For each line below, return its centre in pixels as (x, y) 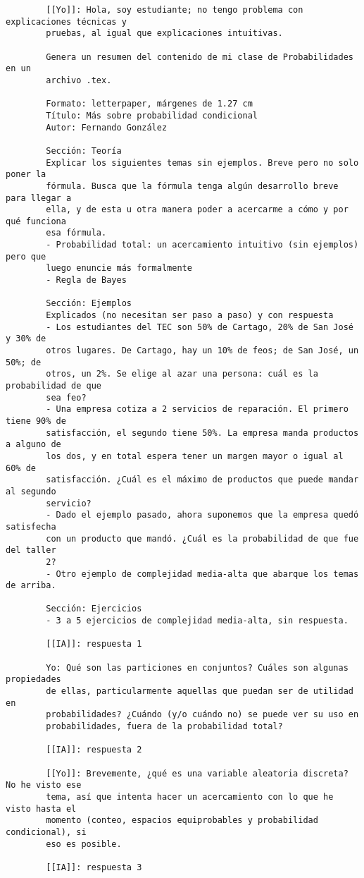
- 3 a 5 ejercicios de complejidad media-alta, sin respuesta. (197, 621)
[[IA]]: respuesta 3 (94, 867)
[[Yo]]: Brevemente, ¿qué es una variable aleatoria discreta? (197, 773)
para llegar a (39, 198)
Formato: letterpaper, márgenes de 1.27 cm (149, 104)
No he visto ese (44, 785)
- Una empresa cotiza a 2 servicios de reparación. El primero (197, 409)
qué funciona (36, 221)
